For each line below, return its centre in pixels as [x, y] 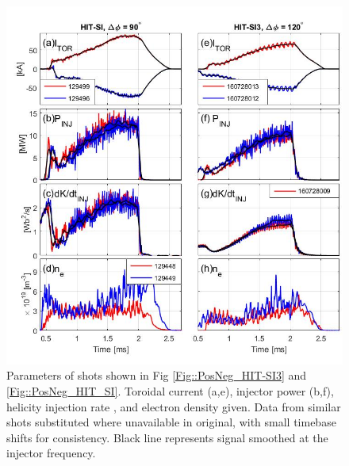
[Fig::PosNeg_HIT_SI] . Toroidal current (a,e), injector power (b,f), [170, 391]
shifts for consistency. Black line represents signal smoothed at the [167, 437]
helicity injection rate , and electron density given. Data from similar [174, 406]
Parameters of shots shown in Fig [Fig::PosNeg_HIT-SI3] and [157, 375]
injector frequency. [51, 453]
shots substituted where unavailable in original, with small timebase [171, 422]
